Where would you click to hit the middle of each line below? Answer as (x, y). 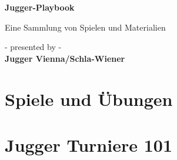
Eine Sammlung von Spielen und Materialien (85, 27)
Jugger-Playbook (40, 7)
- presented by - (33, 47)
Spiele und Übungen (89, 99)
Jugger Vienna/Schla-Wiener (65, 58)
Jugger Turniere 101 (88, 144)
